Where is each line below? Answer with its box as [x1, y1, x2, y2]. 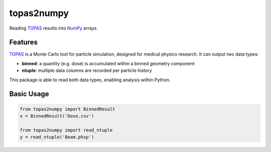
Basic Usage [9, 90, 49, 98]
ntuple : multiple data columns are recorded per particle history [22, 68, 153, 74]
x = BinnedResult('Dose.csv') [20, 113, 94, 119]
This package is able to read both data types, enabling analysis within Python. [9, 77, 171, 83]
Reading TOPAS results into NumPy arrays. [9, 25, 98, 31]
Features [9, 38, 38, 47]
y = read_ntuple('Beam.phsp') [20, 134, 94, 140]
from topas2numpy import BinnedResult [20, 106, 115, 112]
